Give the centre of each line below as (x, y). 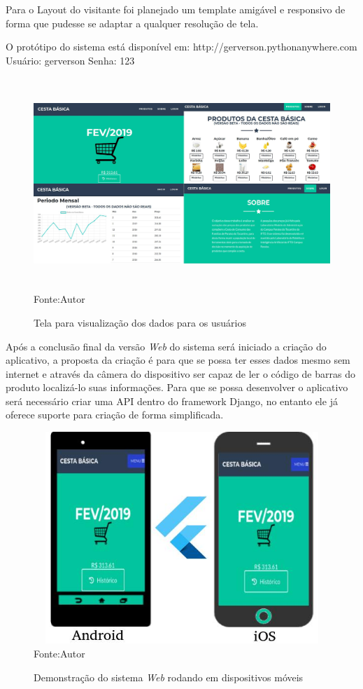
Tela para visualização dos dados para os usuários (140, 322)
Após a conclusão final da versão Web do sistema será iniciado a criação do (166, 346)
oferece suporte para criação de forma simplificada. (115, 415)
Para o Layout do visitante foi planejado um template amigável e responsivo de (176, 9)
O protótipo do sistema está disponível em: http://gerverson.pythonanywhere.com (181, 47)
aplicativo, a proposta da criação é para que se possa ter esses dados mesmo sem (178, 360)
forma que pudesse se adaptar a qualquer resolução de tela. (132, 23)
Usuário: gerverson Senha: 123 (70, 60)
